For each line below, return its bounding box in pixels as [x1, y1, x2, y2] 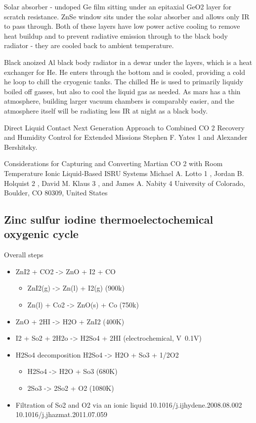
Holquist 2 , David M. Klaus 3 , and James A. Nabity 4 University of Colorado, [4, 178, 245, 188]
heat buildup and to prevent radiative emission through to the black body [4, 30, 228, 41]
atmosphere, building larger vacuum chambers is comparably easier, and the [4, 96, 235, 106]
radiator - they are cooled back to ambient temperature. [4, 40, 174, 51]
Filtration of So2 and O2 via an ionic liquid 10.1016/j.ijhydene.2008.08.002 [15, 399, 242, 410]
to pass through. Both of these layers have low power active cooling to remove [4, 21, 240, 31]
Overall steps [4, 249, 43, 260]
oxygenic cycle [4, 226, 79, 242]
